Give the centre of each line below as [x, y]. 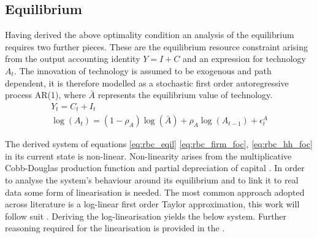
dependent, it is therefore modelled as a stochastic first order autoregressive [147, 83]
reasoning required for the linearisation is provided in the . [115, 228]
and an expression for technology [244, 59]
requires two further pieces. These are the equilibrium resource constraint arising [156, 46]
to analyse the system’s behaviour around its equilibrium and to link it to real [152, 180]
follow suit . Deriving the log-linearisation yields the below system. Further [146, 216]
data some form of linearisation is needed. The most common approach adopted [155, 192]
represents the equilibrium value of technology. [185, 95]
